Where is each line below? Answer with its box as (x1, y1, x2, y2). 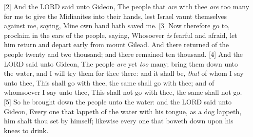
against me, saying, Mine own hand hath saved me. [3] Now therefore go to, (4, 20, 230, 31)
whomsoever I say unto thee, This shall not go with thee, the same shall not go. (4, 87, 242, 97)
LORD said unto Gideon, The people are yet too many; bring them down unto (4, 58, 238, 68)
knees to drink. (4, 125, 49, 135)
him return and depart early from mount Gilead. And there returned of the (4, 39, 229, 50)
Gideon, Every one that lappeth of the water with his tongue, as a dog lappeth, (4, 106, 242, 116)
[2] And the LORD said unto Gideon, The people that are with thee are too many (4, 1, 250, 11)
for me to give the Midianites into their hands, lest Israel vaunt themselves (4, 11, 227, 21)
